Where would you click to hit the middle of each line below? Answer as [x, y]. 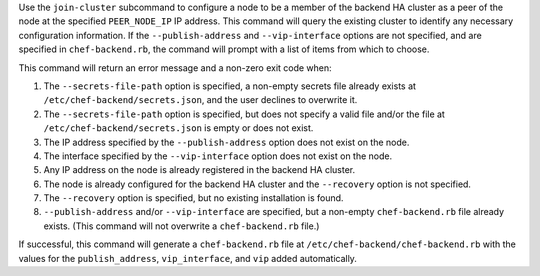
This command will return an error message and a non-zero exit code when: [175, 67]
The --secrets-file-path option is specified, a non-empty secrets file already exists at [230, 86]
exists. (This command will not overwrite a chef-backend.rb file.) [181, 226]
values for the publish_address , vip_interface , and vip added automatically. [187, 258]
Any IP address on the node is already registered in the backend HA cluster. [199, 170]
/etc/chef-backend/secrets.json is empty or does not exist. [178, 128]
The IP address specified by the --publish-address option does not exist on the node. [226, 142]
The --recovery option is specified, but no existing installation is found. [193, 198]
